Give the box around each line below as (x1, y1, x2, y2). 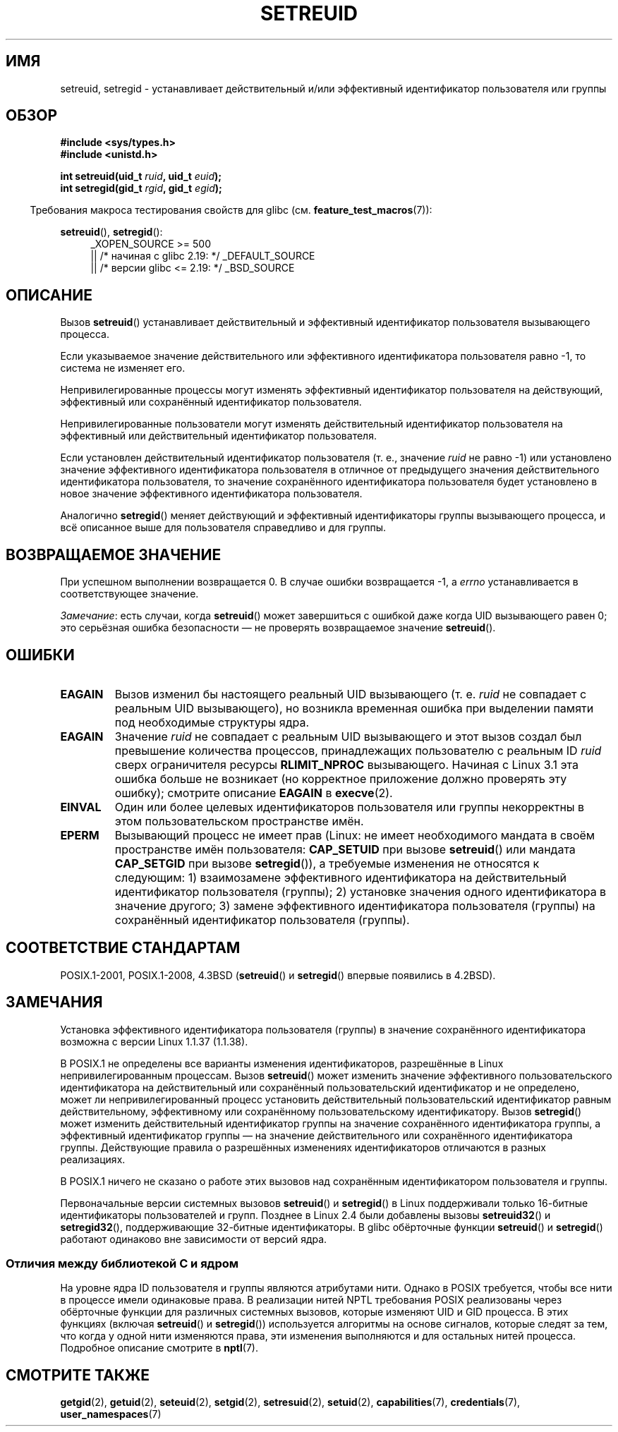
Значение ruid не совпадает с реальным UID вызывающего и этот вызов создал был (114, 729, 582, 744)
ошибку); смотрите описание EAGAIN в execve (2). (114, 785, 393, 800)
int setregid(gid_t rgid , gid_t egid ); (60, 182, 222, 195)
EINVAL (60, 799, 102, 814)
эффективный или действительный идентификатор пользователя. (60, 430, 377, 442)
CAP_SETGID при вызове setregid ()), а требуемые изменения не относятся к (114, 856, 540, 870)
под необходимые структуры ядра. (114, 715, 310, 729)
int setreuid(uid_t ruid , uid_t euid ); (60, 170, 222, 183)
